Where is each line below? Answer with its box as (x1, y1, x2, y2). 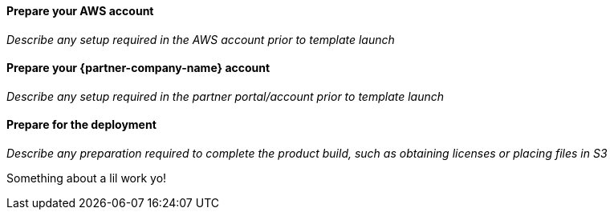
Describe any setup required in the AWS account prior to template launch (6, 32, 395, 46)
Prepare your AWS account (6, 4, 154, 18)
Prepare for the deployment (6, 118, 157, 132)
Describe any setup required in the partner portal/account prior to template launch (6, 89, 445, 103)
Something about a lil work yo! (6, 171, 167, 186)
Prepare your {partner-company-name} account (6, 61, 270, 75)
